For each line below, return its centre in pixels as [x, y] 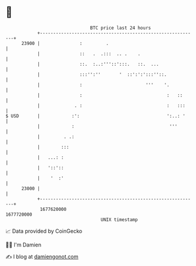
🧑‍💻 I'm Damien [24, 245]
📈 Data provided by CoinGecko [44, 231]
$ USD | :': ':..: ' [95, 116]
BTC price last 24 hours [120, 28]
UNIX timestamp [119, 219]
